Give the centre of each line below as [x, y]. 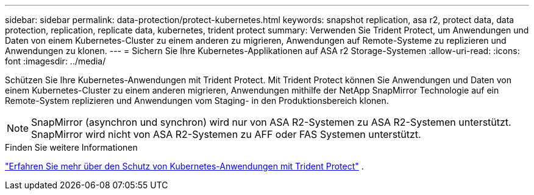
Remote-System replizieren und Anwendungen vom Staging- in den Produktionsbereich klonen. [197, 101]
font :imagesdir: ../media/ [55, 61]
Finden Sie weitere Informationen [71, 147]
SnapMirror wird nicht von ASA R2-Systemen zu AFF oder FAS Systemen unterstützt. [226, 134]
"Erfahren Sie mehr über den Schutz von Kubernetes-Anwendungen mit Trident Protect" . [184, 166]
